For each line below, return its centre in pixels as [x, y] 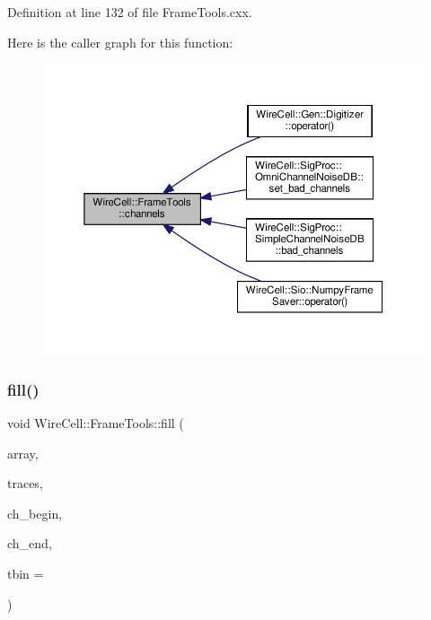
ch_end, [30, 543]
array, [23, 453]
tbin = [26, 573]
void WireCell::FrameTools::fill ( [96, 422]
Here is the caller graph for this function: [120, 42]
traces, [25, 483]
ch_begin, [35, 513]
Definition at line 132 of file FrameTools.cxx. [130, 12]
